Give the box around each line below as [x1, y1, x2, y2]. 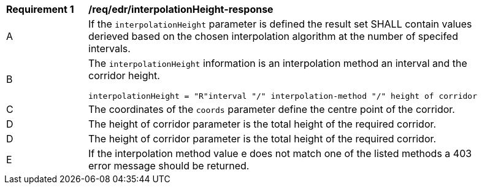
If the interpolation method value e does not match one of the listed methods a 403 [88, 147, 472, 160]
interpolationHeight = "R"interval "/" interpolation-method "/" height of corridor [88, 91, 477, 101]
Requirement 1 [6, 3, 74, 15]
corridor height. [88, 69, 160, 82]
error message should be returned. [88, 160, 250, 172]
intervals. [88, 42, 131, 55]
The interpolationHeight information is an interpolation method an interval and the [88, 57, 467, 69]
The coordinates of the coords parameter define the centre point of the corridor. [88, 103, 455, 115]
